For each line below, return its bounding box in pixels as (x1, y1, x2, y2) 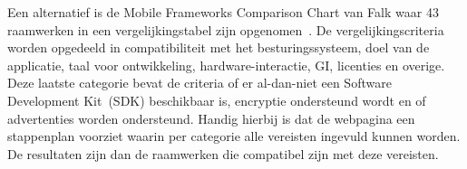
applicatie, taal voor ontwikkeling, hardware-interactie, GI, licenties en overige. (7, 55, 445, 74)
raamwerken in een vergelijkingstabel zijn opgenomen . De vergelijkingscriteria (7, 20, 444, 39)
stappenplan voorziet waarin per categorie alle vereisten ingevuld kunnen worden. (7, 127, 461, 146)
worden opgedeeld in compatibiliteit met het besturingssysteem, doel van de (7, 38, 430, 57)
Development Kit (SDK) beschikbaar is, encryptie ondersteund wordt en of (7, 90, 426, 109)
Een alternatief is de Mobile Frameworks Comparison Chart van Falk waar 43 (7, 3, 439, 21)
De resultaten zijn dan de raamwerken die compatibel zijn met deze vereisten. (7, 144, 439, 163)
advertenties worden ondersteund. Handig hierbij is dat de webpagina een (7, 108, 415, 127)
